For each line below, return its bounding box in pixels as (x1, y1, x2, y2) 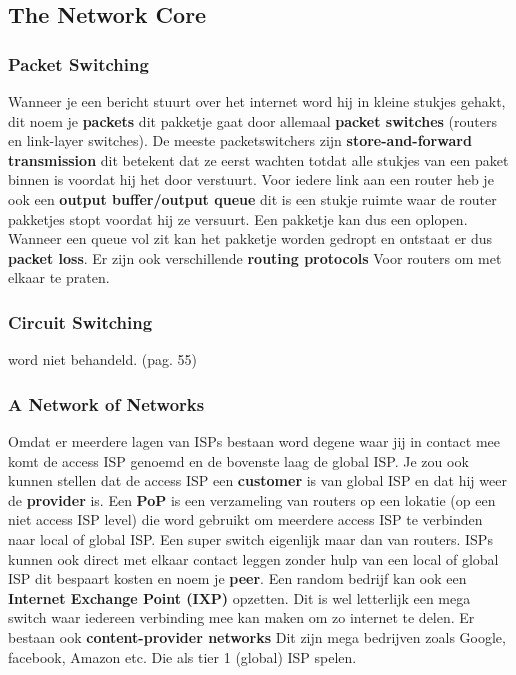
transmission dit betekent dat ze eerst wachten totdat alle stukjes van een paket (8, 149, 509, 170)
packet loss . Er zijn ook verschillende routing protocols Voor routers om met (8, 247, 502, 268)
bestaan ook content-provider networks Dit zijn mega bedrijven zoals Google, (8, 626, 506, 647)
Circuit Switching (8, 309, 153, 334)
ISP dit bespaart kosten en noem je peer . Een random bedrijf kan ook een (8, 568, 467, 589)
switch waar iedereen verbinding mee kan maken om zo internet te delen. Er (8, 607, 475, 628)
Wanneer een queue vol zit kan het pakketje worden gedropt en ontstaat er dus (8, 228, 493, 249)
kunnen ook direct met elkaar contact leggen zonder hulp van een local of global (8, 548, 499, 569)
